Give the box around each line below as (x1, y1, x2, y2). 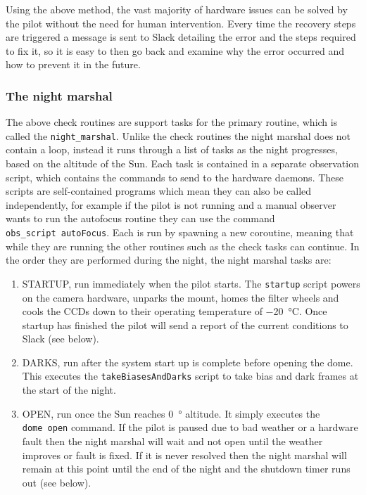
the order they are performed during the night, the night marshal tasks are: (6, 252, 332, 267)
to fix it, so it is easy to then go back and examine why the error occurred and (6, 43, 345, 58)
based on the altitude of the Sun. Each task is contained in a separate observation (6, 156, 359, 171)
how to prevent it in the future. (6, 57, 141, 72)
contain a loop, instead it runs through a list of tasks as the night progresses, (6, 142, 338, 157)
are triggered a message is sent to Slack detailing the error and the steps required (6, 30, 356, 44)
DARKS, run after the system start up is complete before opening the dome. (22, 354, 353, 369)
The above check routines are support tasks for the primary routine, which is (6, 115, 338, 129)
